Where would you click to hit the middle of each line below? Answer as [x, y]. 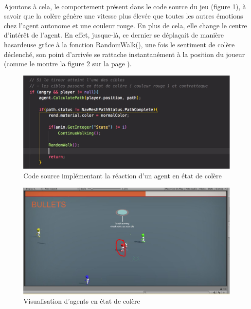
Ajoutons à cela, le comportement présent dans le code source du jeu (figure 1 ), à [125, 6]
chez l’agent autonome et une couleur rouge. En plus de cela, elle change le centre [125, 25]
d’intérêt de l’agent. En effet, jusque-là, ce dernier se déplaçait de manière [114, 35]
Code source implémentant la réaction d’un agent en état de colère [123, 176]
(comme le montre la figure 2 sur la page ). [68, 64]
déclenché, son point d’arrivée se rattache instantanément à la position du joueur [125, 54]
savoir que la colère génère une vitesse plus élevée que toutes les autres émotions [124, 16]
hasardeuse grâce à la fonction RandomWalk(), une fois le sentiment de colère [119, 44]
